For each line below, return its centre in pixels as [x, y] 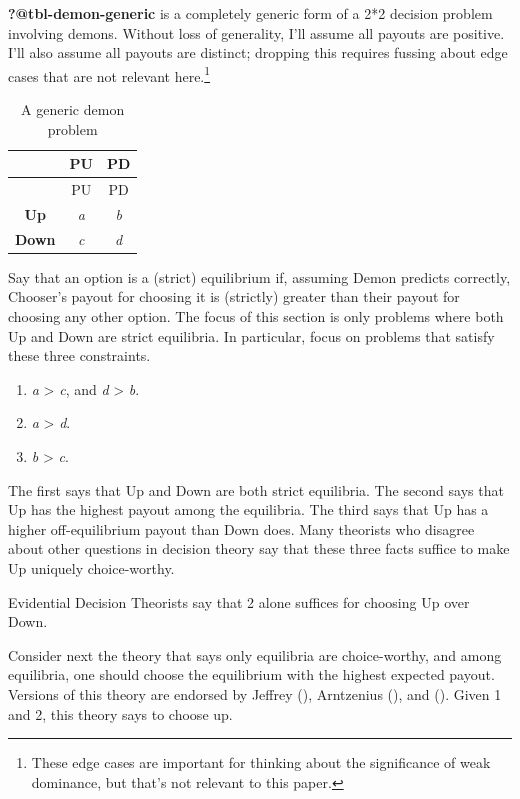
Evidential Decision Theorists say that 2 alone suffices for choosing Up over [239, 601]
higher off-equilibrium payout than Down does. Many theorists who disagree [241, 528]
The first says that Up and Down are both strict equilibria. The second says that [256, 489]
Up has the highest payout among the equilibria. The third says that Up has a [248, 509]
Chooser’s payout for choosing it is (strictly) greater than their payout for [234, 296]
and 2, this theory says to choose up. [120, 713]
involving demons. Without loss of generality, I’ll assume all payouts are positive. [256, 32]
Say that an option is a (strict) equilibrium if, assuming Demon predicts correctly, [259, 276]
